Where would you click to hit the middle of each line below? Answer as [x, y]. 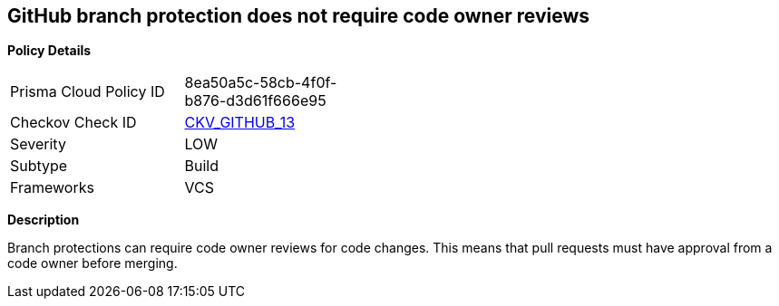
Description [44, 220]
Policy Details [49, 51]
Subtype [39, 166]
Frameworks [52, 188]
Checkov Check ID [73, 123]
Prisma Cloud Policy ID [88, 92]
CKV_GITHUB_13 [240, 123]
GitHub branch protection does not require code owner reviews [298, 16]
